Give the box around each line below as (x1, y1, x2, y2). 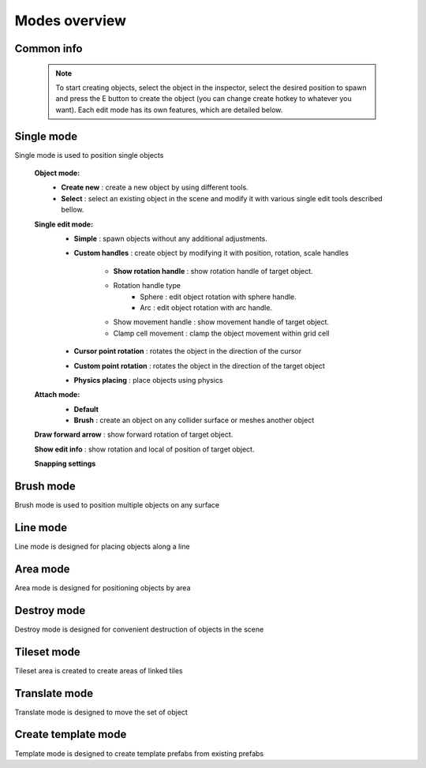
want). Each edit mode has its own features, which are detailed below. (55, 105, 283, 114)
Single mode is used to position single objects (14, 150, 164, 159)
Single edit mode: (34, 219, 94, 229)
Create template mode (14, 728, 127, 741)
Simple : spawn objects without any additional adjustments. (73, 234, 268, 243)
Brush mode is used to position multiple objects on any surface (14, 500, 220, 510)
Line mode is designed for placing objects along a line (14, 541, 190, 552)
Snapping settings (34, 459, 96, 469)
